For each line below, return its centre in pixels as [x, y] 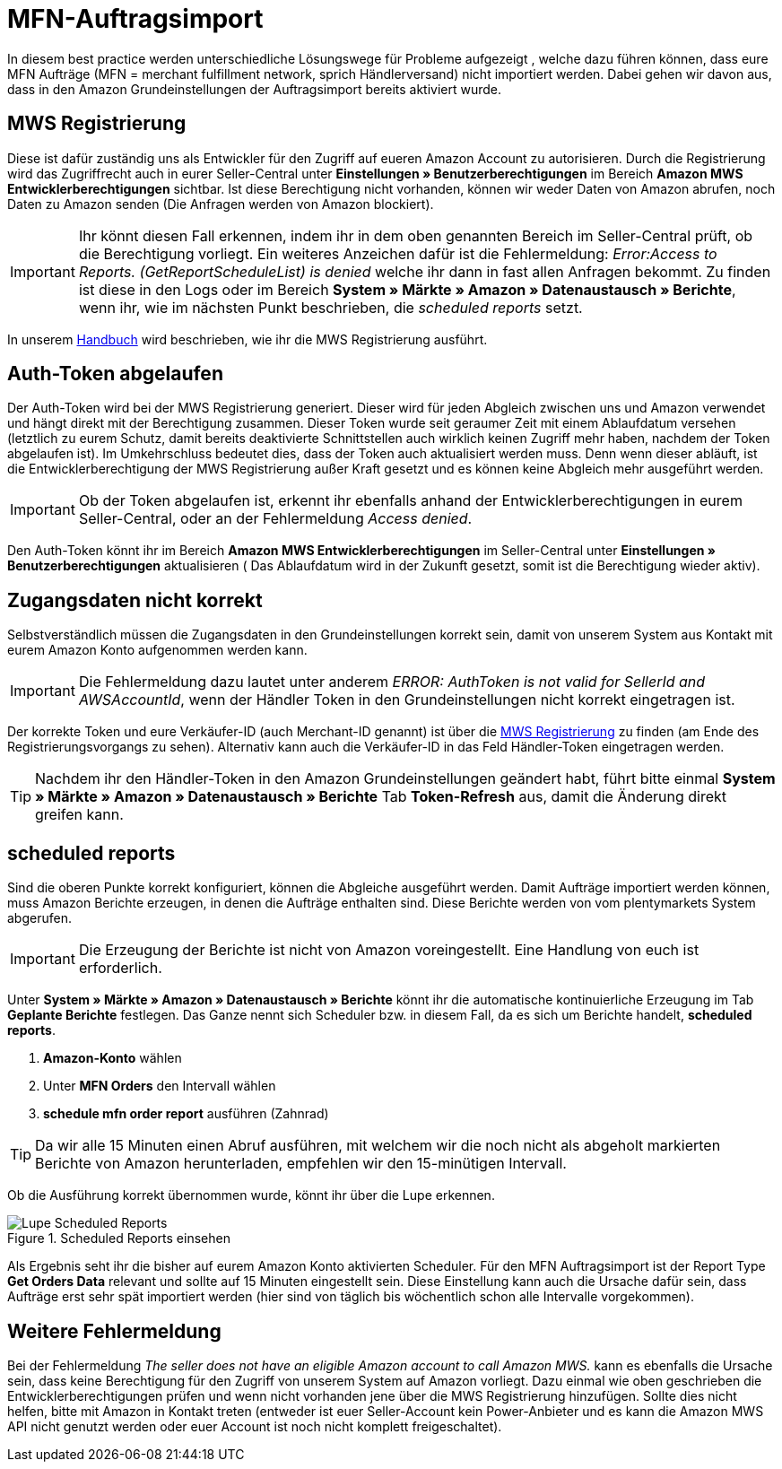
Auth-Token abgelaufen [115, 374]
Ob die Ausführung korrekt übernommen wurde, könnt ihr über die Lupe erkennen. [251, 1195]
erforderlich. [120, 968]
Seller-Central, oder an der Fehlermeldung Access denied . [275, 519]
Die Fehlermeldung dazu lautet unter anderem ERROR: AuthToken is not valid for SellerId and [392, 682]
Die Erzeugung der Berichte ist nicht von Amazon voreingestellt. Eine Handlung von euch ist [389, 950]
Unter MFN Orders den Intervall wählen [160, 1086]
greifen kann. [79, 815]
